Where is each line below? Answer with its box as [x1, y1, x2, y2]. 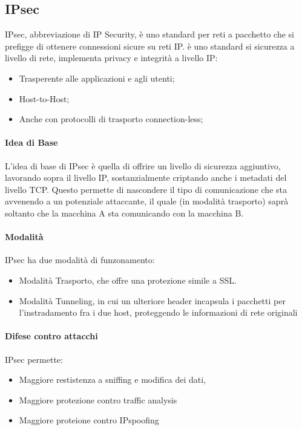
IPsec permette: [5, 353, 63, 365]
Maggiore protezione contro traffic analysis [19, 393, 177, 406]
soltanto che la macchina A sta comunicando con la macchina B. [5, 206, 244, 219]
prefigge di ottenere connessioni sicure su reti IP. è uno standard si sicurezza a [5, 39, 295, 52]
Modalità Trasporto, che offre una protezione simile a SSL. [19, 273, 237, 286]
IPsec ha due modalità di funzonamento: [5, 253, 155, 266]
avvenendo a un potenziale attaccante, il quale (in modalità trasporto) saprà [5, 195, 289, 207]
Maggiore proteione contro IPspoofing [19, 414, 159, 426]
